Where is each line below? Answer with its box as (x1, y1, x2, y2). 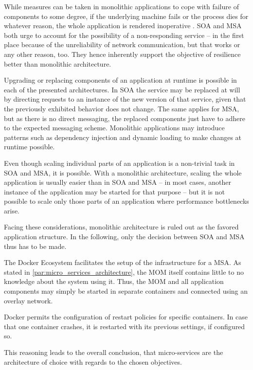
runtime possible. (4, 141, 55, 152)
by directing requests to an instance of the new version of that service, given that (4, 94, 246, 104)
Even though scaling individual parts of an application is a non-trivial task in (4, 158, 235, 168)
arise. (4, 205, 20, 215)
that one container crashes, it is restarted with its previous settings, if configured (4, 321, 245, 331)
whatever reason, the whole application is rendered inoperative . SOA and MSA (4, 20, 242, 31)
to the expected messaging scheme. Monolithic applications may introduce (4, 123, 225, 133)
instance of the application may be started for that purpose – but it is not (4, 186, 225, 196)
